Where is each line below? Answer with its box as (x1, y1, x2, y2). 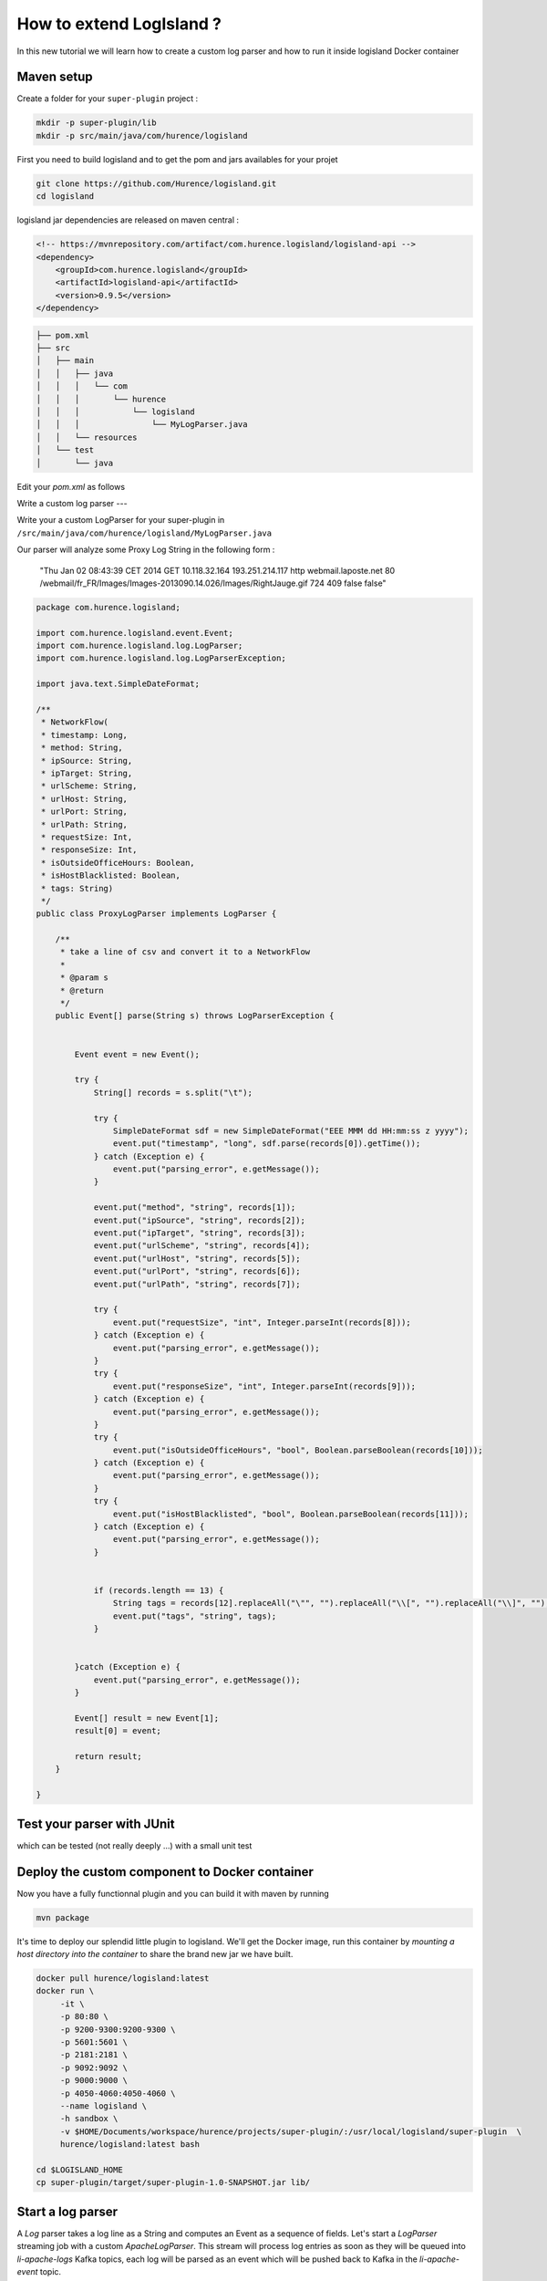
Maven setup (16, 69, 93, 85)
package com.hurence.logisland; (36, 602, 181, 612)
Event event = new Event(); (74, 1049, 201, 1059)
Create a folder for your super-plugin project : (16, 93, 199, 104)
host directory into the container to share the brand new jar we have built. (16, 1949, 294, 1959)
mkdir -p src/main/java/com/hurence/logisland (36, 130, 248, 141)
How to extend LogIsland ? (16, 14, 222, 34)
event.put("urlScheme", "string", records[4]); (93, 1241, 311, 1251)
